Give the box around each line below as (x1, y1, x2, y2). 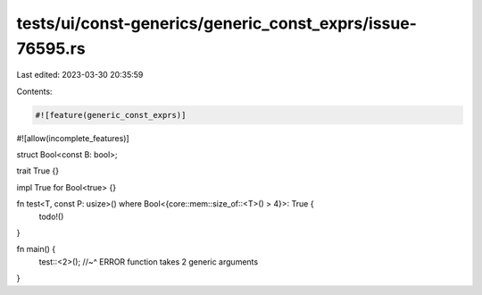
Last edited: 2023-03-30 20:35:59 (16, 70, 144, 80)
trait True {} (16, 165, 60, 176)
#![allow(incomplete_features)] (16, 132, 129, 143)
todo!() (38, 211, 64, 222)
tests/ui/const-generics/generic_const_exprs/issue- (16, 13, 417, 33)
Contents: (16, 86, 53, 97)
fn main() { (16, 244, 56, 255)
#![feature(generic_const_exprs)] (35, 110, 187, 120)
